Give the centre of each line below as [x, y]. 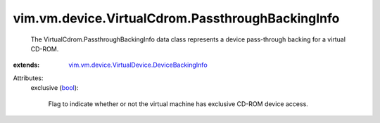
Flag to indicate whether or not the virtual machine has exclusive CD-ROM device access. [178, 104]
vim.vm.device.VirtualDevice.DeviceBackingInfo [138, 65]
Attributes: [28, 78]
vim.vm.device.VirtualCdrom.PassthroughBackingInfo [176, 18]
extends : [26, 65]
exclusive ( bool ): [55, 88]
